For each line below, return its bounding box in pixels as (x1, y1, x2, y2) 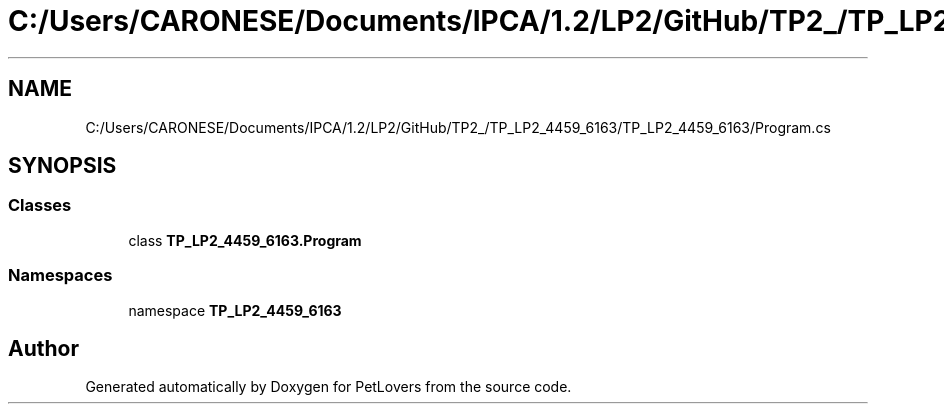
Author (8, 335, 79, 361)
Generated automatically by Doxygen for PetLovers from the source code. (85, 378, 572, 396)
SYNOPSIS (8, 153, 117, 179)
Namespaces (8, 265, 113, 286)
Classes (8, 195, 72, 216)
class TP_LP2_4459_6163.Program (128, 231, 362, 249)
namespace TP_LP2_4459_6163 (128, 301, 342, 319)
